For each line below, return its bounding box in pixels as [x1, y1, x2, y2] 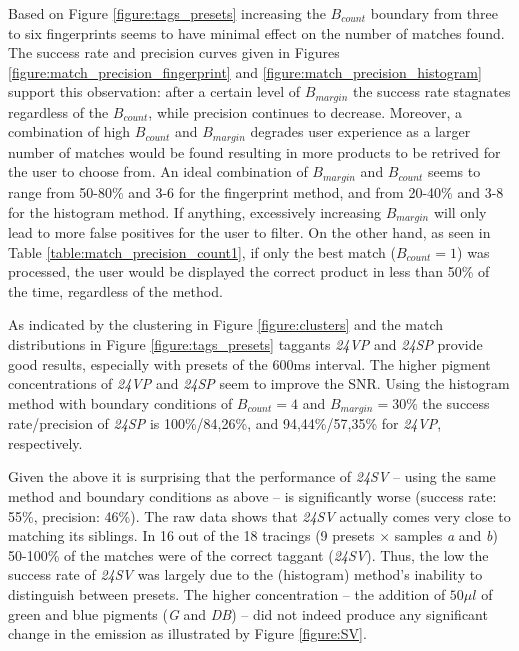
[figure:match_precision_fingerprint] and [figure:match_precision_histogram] [8, 61, 482, 82]
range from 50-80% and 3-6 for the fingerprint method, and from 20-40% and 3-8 [8, 181, 504, 202]
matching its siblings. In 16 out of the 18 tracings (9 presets [8, 525, 375, 546]
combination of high [8, 121, 131, 142]
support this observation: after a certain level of [8, 81, 301, 102]
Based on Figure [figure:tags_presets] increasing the [8, 3, 326, 23]
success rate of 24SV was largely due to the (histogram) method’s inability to [8, 564, 483, 585]
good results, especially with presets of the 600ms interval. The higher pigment [8, 353, 491, 374]
